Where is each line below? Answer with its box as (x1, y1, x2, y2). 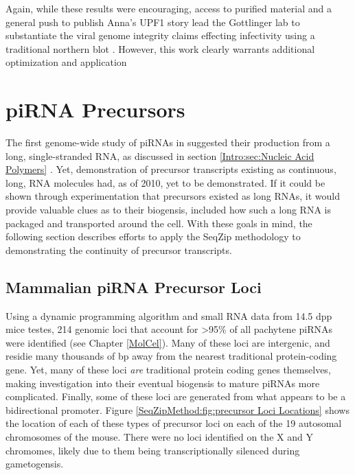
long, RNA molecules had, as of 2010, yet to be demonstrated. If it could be (5, 175, 325, 189)
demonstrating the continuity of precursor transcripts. (5, 242, 232, 257)
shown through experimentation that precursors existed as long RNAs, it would (5, 189, 340, 203)
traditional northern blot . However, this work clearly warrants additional (5, 41, 315, 56)
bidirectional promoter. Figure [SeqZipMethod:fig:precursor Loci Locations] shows (5, 402, 350, 417)
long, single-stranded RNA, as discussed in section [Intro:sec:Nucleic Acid (5, 148, 314, 163)
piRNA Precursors (5, 95, 185, 124)
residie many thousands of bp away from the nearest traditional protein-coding (5, 349, 337, 363)
